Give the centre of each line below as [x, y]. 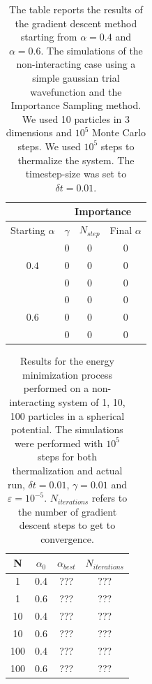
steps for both [67, 457]
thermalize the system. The [76, 160]
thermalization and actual [67, 470]
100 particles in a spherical [67, 415]
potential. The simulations [67, 429]
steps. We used [49, 146]
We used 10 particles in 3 [76, 118]
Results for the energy [67, 361]
